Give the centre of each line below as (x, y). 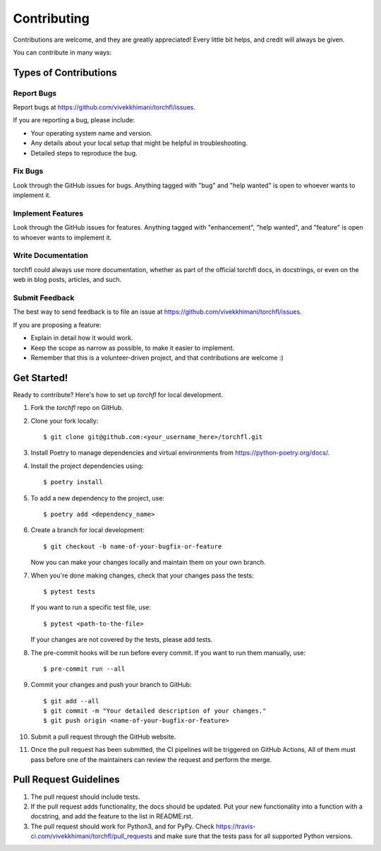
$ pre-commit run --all (84, 669)
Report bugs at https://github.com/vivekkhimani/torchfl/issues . (104, 107)
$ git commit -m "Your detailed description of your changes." (155, 711)
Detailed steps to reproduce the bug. (84, 153)
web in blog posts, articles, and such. (67, 280)
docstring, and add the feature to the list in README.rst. (112, 816)
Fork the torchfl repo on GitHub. (77, 408)
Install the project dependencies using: (87, 466)
